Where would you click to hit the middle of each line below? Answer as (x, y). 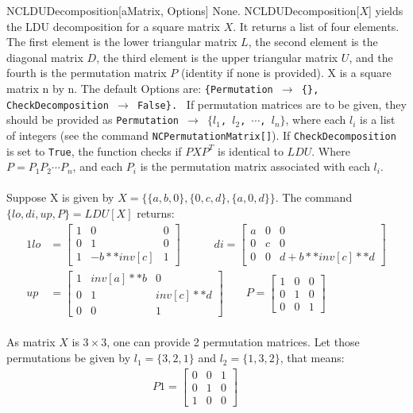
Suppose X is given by (60, 197)
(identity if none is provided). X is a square (286, 73)
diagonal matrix (45, 57)
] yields (386, 10)
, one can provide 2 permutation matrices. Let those (233, 342)
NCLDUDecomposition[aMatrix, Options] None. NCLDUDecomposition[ (183, 10)
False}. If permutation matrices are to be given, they (272, 104)
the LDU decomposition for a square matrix (113, 26)
